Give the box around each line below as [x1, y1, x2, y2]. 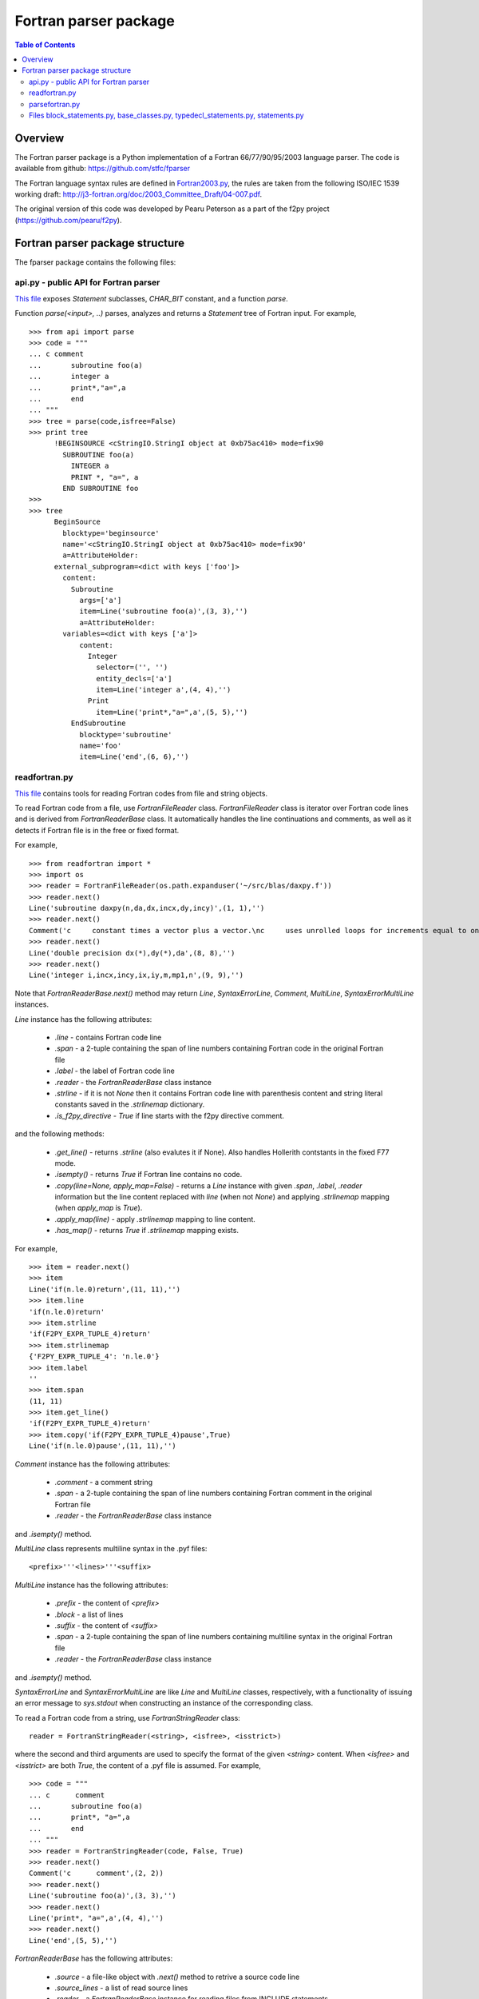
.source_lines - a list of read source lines [54, 1983, 188, 1993]
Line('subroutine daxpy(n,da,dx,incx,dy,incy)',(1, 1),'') [29, 904, 265, 913]
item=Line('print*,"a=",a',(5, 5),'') [96, 708, 248, 716]
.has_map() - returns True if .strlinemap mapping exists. [54, 1226, 239, 1235]
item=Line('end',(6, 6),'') [79, 752, 189, 761]
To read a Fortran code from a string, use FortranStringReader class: [14, 1713, 241, 1722]
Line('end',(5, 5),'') [29, 1936, 118, 1945]
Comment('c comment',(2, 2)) [29, 1869, 164, 1878]
